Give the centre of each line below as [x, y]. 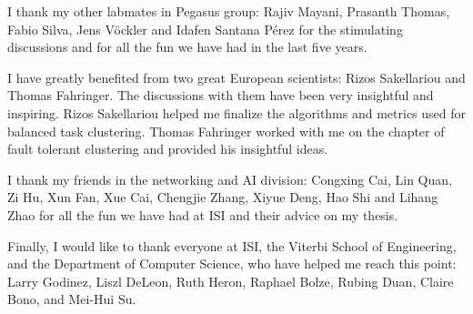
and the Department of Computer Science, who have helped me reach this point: [232, 263]
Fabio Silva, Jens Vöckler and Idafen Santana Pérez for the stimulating [205, 29]
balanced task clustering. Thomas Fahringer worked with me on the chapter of [226, 131]
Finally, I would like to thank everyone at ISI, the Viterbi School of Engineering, [232, 245]
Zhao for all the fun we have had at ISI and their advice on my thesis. [203, 214]
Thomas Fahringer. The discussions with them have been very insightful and [221, 95]
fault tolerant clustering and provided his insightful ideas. [168, 149]
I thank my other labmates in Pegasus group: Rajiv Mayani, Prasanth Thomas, [229, 11]
